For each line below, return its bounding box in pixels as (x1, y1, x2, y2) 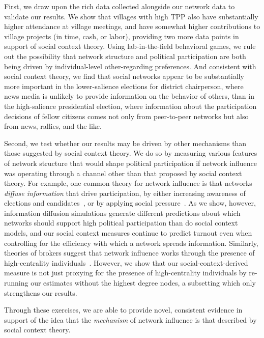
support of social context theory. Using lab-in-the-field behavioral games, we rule (4, 41, 256, 51)
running (4, 277, 28, 288)
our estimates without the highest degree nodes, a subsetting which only (31, 277, 256, 288)
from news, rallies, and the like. (4, 121, 102, 131)
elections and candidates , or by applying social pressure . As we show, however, (4, 198, 256, 208)
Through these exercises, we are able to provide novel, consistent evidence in (4, 304, 243, 315)
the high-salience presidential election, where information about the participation (4, 100, 257, 111)
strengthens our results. (4, 287, 77, 298)
